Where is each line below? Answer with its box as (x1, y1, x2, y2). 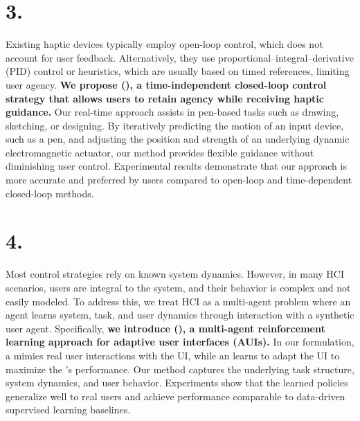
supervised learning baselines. (6, 402, 131, 417)
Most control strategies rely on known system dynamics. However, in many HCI (6, 267, 345, 281)
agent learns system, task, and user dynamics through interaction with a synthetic (6, 307, 354, 322)
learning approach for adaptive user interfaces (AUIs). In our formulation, (6, 334, 354, 349)
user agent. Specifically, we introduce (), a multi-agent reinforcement (6, 321, 325, 335)
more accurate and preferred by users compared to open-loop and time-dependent (6, 172, 352, 187)
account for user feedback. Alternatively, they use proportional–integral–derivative (6, 50, 354, 64)
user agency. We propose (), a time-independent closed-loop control (6, 77, 327, 91)
